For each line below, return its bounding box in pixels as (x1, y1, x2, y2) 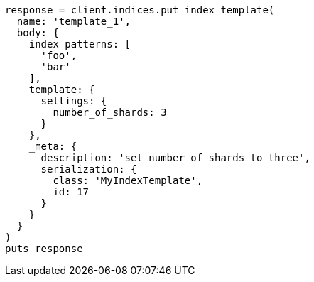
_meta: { (28, 141, 77, 152)
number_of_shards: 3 (53, 107, 167, 118)
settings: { (40, 95, 107, 107)
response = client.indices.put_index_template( (5, 4, 275, 16)
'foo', (40, 50, 77, 61)
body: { (16, 27, 59, 38)
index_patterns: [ (28, 38, 131, 50)
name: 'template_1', (16, 16, 131, 27)
